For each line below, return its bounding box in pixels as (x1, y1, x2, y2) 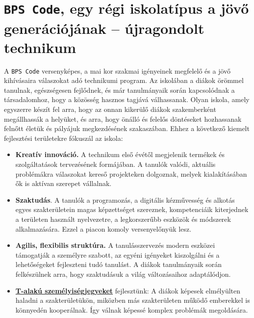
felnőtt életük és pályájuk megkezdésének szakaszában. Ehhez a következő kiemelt (4, 123, 250, 133)
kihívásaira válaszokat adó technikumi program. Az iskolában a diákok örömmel (4, 75, 244, 85)
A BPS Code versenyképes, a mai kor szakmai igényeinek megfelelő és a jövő (4, 65, 231, 76)
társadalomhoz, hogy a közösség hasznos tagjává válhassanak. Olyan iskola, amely (4, 94, 250, 105)
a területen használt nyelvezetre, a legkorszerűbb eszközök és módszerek (15, 214, 231, 224)
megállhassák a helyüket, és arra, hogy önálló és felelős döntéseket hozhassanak (4, 113, 242, 124)
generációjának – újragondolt (4, 18, 204, 38)
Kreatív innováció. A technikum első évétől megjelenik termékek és (15, 149, 225, 159)
